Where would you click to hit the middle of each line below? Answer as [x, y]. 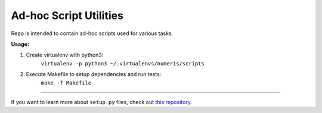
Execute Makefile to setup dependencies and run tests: [94, 74]
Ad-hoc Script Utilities [67, 15]
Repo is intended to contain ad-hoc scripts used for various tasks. [92, 33]
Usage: [20, 44]
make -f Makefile [66, 83]
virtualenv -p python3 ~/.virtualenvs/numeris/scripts [123, 63]
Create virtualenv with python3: [65, 55]
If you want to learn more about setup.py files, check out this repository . [101, 102]
